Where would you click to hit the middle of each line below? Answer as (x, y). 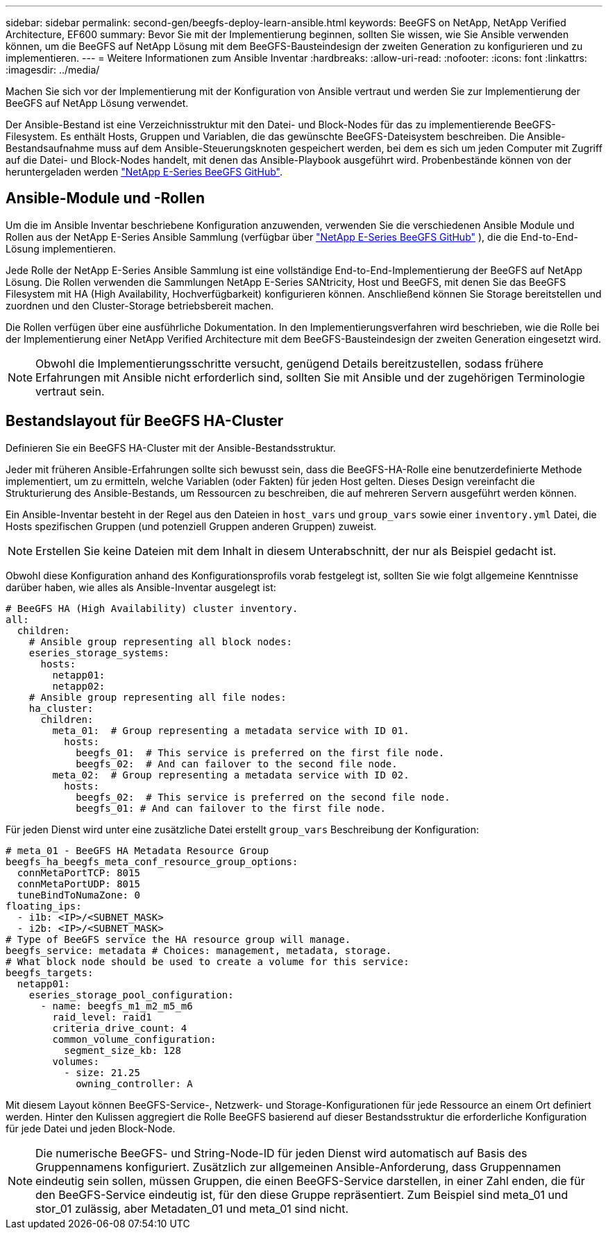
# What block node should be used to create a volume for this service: (208, 961)
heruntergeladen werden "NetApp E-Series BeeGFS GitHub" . (144, 172)
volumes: (76, 1061)
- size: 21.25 (102, 1072)
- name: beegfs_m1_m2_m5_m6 (117, 1006)
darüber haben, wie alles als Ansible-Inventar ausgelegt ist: (141, 587)
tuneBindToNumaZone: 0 (78, 895)
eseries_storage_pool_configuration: (131, 995)
